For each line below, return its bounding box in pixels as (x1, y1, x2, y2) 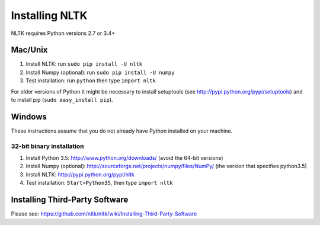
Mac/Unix (11, 45, 48, 55)
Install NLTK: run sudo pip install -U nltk (25, 60, 143, 67)
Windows (11, 111, 47, 121)
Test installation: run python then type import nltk (25, 77, 156, 84)
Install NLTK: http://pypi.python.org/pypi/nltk (25, 171, 135, 178)
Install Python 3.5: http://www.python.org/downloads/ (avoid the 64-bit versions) (25, 155, 223, 162)
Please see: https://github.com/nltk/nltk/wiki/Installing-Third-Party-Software (11, 210, 197, 217)
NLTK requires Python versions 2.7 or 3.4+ (11, 30, 116, 37)
